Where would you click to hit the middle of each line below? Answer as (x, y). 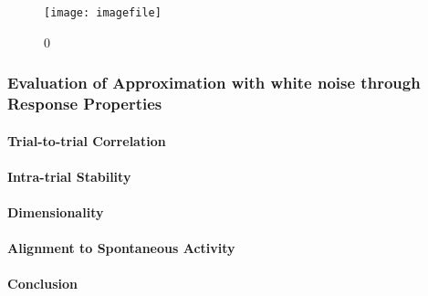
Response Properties (85, 104)
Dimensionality (56, 211)
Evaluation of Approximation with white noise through (214, 83)
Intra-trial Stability (69, 176)
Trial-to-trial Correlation (87, 140)
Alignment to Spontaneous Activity (121, 248)
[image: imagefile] (103, 13)
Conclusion (43, 284)
